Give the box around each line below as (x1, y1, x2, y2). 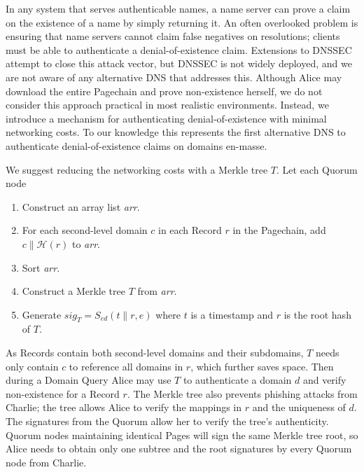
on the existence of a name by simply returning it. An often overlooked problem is (6, 15, 358, 29)
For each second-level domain (22, 223, 148, 237)
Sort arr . (22, 260, 60, 275)
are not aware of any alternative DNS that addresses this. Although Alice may (6, 69, 342, 84)
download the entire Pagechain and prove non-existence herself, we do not (6, 83, 323, 98)
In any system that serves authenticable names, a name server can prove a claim (6, 1, 351, 15)
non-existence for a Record (6, 386, 120, 401)
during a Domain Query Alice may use (6, 373, 171, 387)
